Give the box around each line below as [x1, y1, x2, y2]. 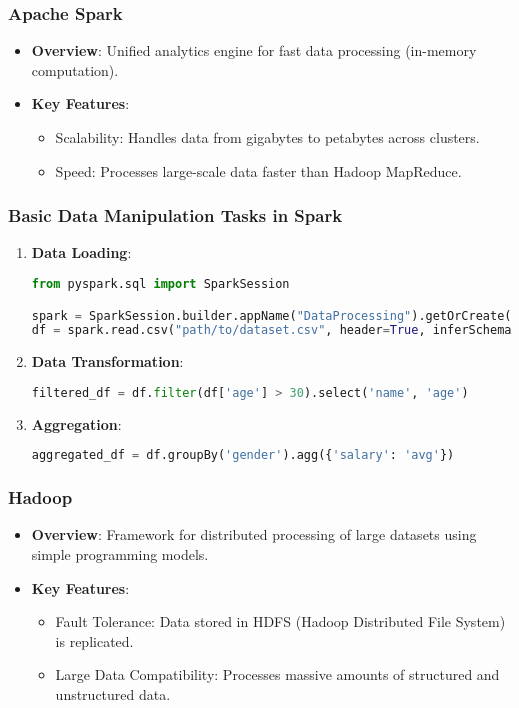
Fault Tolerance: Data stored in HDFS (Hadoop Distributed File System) [55, 611, 506, 632]
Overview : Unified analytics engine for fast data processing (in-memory [31, 40, 477, 61]
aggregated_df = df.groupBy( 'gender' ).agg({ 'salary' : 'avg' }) [31, 448, 455, 463]
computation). [31, 59, 119, 80]
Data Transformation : [31, 351, 184, 372]
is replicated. [55, 630, 134, 651]
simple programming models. [31, 544, 209, 565]
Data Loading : [31, 242, 132, 263]
